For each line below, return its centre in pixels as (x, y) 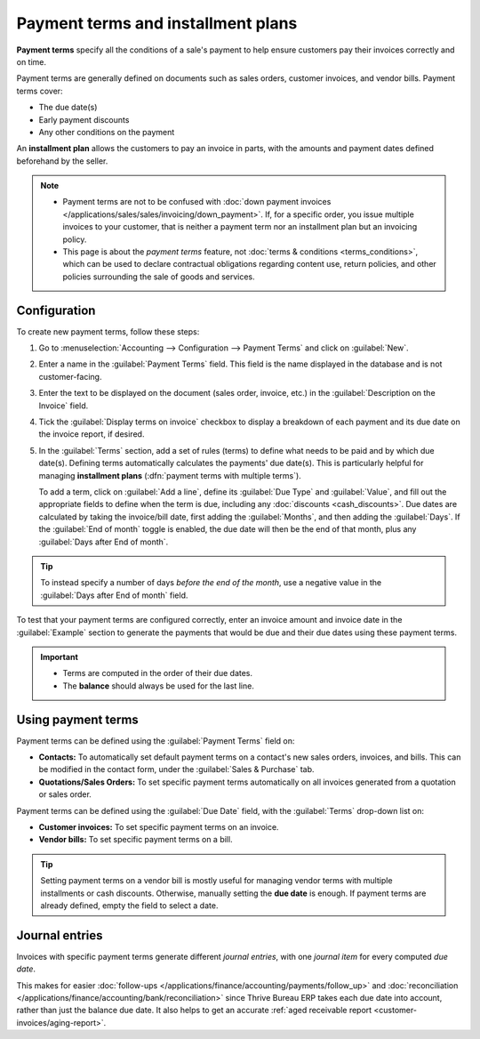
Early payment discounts (84, 119)
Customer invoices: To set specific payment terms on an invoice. (159, 826)
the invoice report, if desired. (92, 434)
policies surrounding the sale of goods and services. (159, 277)
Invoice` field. (64, 406)
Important (60, 656)
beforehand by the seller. (62, 161)
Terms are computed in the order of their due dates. (158, 673)
